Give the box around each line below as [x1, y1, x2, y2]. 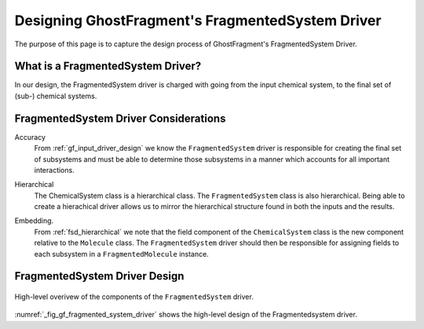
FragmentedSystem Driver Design [14, 269, 185, 283]
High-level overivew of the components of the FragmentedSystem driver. [14, 292, 254, 302]
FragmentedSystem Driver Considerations [14, 111, 226, 125]
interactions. [34, 165, 75, 174]
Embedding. [14, 216, 54, 225]
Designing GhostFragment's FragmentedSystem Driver [14, 12, 382, 29]
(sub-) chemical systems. [14, 91, 97, 101]
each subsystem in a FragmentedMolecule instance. [34, 249, 210, 258]
